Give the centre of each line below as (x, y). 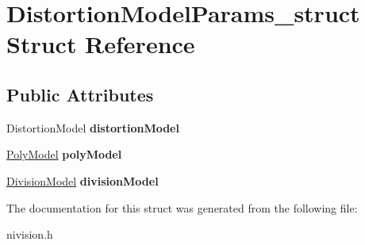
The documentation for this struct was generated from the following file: (182, 207)
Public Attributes (80, 94)
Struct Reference (101, 44)
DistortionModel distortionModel (93, 127)
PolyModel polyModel (64, 154)
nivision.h (30, 234)
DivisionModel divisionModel (83, 180)
